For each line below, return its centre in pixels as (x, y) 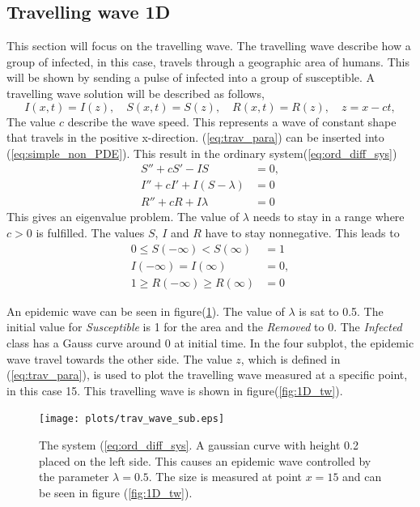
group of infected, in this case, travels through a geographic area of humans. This (208, 61)
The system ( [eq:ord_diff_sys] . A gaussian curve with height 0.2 (199, 444)
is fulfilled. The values (90, 233)
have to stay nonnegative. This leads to (302, 233)
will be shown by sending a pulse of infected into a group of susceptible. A (191, 77)
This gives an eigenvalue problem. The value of (123, 217)
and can (362, 477)
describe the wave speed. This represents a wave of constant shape (232, 121)
